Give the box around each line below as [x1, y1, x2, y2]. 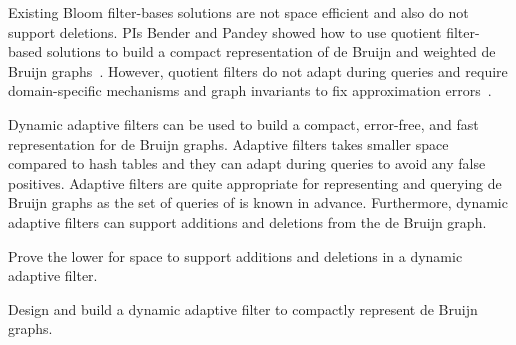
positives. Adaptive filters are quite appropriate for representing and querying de [8, 172, 502, 193]
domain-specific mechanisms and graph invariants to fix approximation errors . [8, 80, 492, 101]
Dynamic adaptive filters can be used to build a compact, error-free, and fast [8, 113, 479, 134]
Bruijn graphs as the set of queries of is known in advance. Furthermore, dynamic [8, 192, 508, 213]
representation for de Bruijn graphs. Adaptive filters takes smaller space [8, 133, 449, 154]
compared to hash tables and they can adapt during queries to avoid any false [8, 153, 486, 174]
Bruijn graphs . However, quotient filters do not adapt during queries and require [8, 60, 508, 81]
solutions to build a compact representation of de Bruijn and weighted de [46, 41, 496, 62]
